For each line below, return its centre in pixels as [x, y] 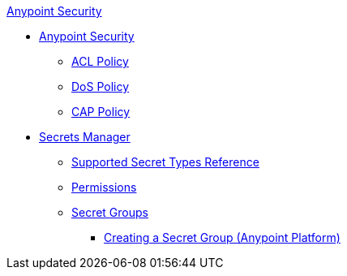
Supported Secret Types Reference [165, 162]
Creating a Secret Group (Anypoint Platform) [222, 237]
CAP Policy [101, 112]
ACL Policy [100, 61]
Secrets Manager [85, 137]
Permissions [104, 187]
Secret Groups [110, 212]
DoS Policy [101, 86]
